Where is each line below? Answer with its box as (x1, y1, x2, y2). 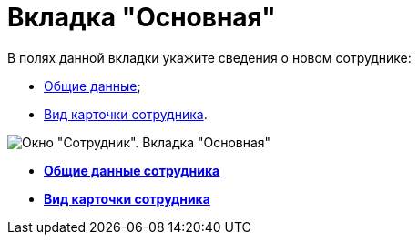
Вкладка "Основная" (7, 2, 276, 33)
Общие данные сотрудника (44, 162, 220, 178)
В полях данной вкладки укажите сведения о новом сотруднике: (7, 49, 412, 66)
